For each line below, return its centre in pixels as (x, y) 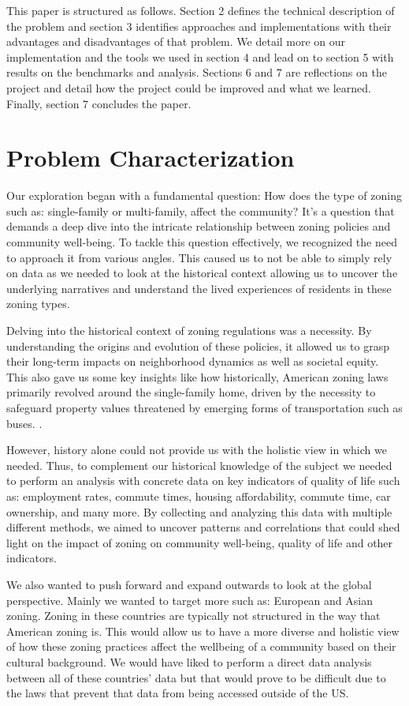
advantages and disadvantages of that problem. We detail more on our (176, 41)
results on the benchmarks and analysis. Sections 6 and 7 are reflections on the (197, 72)
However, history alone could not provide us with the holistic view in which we (197, 450)
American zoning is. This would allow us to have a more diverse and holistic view (203, 631)
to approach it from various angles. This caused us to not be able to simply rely (199, 257)
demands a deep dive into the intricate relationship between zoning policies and (199, 226)
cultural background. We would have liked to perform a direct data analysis (189, 661)
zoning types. (38, 304)
